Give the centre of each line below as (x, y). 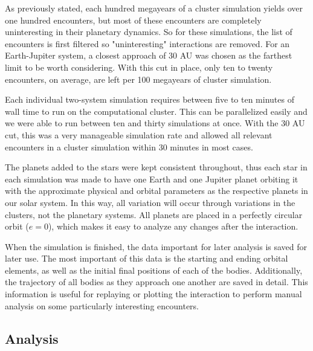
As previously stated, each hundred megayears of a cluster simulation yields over (154, 8)
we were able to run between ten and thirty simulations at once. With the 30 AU (155, 123)
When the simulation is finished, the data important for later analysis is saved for (156, 246)
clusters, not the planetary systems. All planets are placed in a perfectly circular (154, 214)
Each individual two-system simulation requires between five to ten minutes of (150, 99)
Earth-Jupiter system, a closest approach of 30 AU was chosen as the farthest (149, 55)
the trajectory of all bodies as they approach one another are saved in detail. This (156, 282)
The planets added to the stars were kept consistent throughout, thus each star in (156, 167)
